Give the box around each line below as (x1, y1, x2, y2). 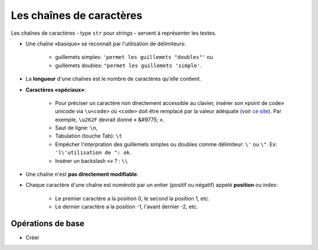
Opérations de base (11, 219, 85, 228)
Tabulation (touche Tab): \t (55, 133, 122, 140)
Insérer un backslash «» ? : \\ (55, 157, 128, 165)
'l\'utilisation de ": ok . (55, 149, 132, 156)
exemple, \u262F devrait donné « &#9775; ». (55, 116, 165, 123)
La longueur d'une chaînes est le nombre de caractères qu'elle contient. (25, 75, 201, 83)
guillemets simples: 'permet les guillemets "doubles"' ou (55, 54, 213, 61)
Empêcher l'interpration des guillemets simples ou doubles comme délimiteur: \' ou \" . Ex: (55, 140, 277, 147)
